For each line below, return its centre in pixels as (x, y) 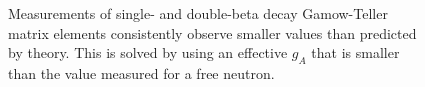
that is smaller (355, 52)
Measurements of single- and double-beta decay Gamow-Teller (198, 13)
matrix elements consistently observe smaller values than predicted (212, 32)
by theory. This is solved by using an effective (148, 52)
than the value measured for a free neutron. (141, 72)
